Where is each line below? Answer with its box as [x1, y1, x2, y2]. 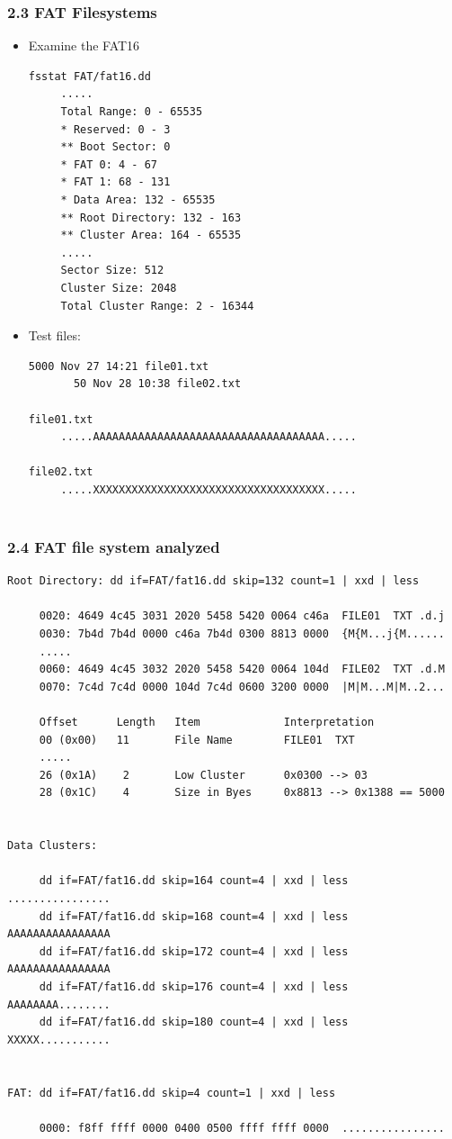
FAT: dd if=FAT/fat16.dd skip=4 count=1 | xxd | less [7, 1086, 336, 1099]
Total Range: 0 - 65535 [60, 105, 203, 118]
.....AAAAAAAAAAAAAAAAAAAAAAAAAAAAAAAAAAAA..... [60, 430, 357, 444]
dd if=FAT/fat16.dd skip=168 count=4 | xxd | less [39, 909, 349, 923]
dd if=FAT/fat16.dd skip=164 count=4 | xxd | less [39, 874, 349, 888]
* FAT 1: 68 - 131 [60, 176, 171, 189]
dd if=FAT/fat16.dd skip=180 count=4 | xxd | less [39, 1016, 349, 1029]
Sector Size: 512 [60, 264, 164, 277]
